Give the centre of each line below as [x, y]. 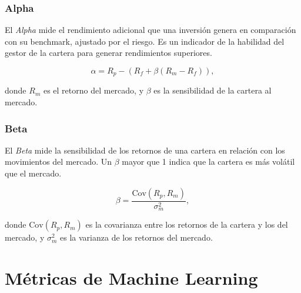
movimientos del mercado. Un [58, 162]
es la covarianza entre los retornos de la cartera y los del [187, 224]
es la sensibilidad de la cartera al [213, 90]
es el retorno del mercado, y [93, 90]
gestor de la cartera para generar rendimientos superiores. [108, 53]
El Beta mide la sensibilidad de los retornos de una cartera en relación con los [145, 150]
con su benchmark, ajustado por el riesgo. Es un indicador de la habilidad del [145, 41]
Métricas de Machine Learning [131, 277]
